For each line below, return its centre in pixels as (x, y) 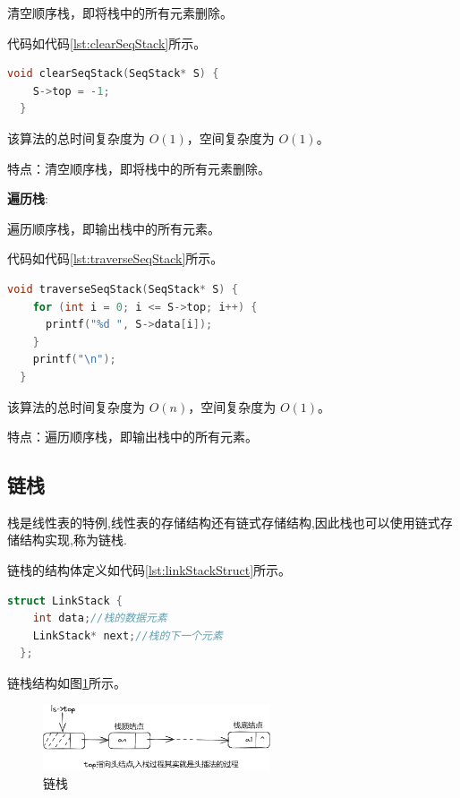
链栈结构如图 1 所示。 (67, 683)
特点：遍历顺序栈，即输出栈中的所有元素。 (132, 437)
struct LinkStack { (65, 601)
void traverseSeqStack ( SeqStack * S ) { (123, 289)
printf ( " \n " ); (74, 360)
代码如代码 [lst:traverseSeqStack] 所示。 (115, 258)
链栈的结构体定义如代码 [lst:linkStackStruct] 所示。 (149, 570)
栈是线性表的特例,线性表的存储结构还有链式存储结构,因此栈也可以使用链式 (224, 522)
